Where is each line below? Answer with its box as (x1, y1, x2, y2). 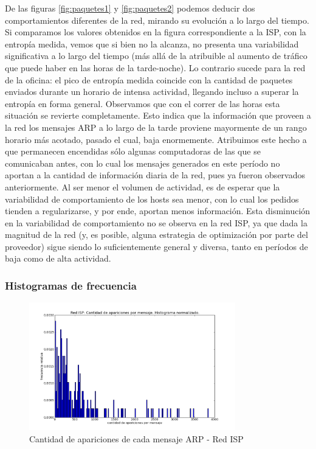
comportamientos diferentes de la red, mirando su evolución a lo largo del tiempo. (5, 13, 309, 26)
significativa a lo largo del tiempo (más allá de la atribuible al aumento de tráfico (5, 49, 307, 62)
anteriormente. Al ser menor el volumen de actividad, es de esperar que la (5, 180, 280, 193)
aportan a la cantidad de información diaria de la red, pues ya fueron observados (5, 169, 306, 181)
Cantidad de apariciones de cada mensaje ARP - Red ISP (29, 432, 244, 445)
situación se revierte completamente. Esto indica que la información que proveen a (5, 109, 311, 122)
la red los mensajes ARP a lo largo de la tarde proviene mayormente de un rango (5, 120, 307, 133)
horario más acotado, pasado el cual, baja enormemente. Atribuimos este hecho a (5, 133, 307, 145)
